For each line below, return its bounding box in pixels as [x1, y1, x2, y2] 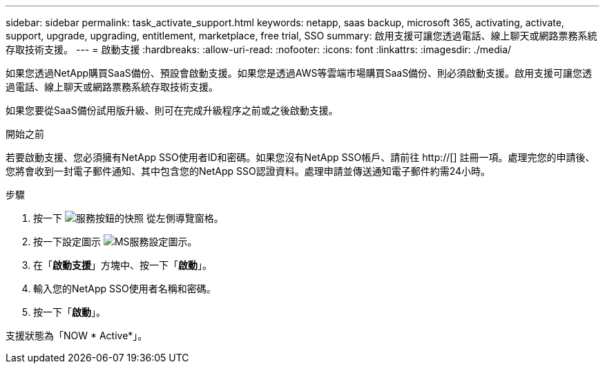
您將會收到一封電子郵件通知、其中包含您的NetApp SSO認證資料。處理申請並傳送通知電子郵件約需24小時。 [6, 165, 491, 177]
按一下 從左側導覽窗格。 [33, 212, 224, 224]
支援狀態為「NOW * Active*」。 [6, 330, 148, 341]
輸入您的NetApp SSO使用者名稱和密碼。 [33, 283, 216, 294]
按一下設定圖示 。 [33, 236, 198, 247]
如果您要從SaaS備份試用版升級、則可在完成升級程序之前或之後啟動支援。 [6, 104, 338, 116]
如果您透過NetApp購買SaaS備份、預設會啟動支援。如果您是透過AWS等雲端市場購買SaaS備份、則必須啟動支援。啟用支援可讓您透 [6, 67, 593, 79]
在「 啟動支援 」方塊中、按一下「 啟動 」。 [33, 259, 212, 271]
